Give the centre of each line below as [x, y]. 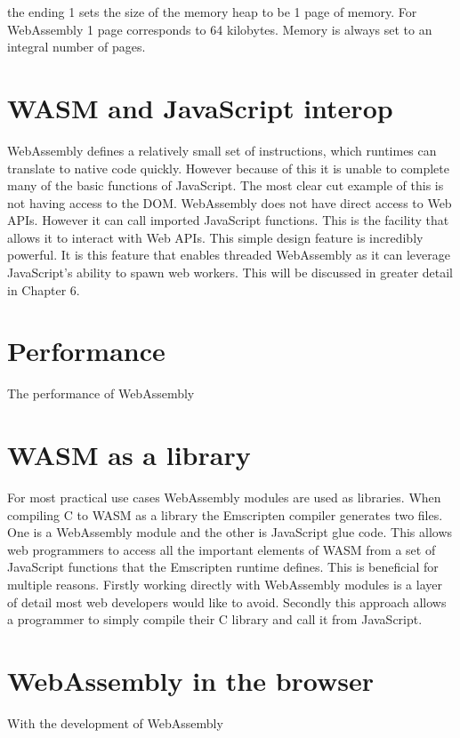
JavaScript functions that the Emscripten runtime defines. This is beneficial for [223, 567]
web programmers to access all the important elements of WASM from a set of [222, 549]
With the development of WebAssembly [115, 722]
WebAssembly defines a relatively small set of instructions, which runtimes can [222, 150]
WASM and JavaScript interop [200, 107]
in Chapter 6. [44, 289]
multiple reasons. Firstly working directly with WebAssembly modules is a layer [225, 585]
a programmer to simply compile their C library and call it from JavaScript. [215, 619]
